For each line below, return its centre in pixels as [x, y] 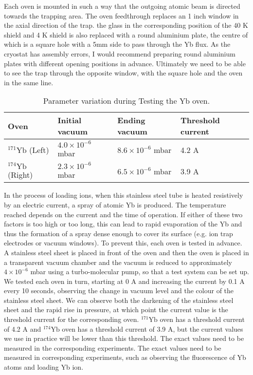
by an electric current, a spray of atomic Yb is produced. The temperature [115, 204]
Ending [131, 120]
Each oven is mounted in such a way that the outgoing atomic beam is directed [122, 6]
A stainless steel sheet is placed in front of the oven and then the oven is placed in [126, 252]
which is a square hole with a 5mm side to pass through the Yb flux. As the [117, 44]
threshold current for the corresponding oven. [72, 319]
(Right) [20, 174]
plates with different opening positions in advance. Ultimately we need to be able [125, 63]
